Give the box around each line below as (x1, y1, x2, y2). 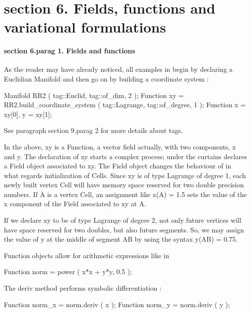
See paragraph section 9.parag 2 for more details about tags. (4, 125, 183, 135)
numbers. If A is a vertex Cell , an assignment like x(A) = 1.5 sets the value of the (4, 189, 247, 199)
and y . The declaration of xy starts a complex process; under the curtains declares (4, 151, 247, 161)
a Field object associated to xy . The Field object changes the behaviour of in (4, 161, 232, 171)
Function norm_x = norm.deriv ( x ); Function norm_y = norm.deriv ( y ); (4, 299, 230, 309)
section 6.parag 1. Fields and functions (4, 46, 135, 56)
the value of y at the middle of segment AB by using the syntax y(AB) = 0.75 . (4, 234, 238, 244)
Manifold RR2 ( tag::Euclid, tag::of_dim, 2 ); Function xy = (4, 90, 184, 100)
